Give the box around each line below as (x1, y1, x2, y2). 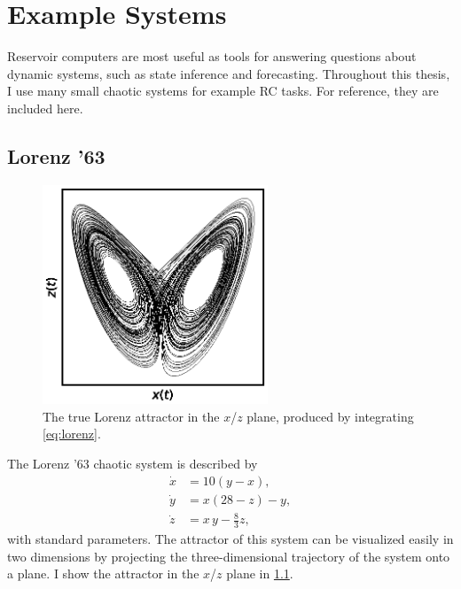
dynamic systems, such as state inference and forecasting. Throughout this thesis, (7, 64, 450, 82)
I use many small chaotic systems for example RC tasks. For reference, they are (7, 81, 439, 100)
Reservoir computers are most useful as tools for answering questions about (7, 47, 417, 66)
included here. (7, 98, 83, 117)
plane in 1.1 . (226, 564, 293, 583)
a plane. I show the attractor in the (7, 564, 199, 583)
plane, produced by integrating (246, 407, 414, 425)
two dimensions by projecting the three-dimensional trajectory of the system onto (7, 546, 450, 565)
